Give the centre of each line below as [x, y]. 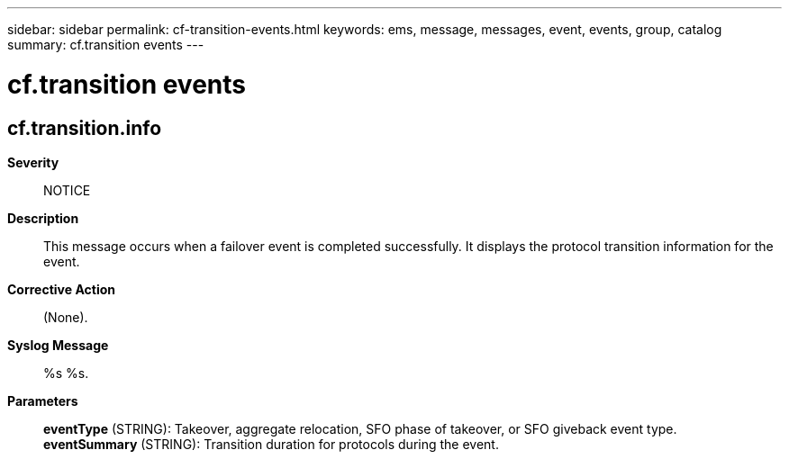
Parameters [43, 400]
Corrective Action [61, 289]
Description [43, 218]
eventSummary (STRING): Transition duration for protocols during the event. [271, 444]
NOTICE [67, 190]
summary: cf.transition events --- [106, 45]
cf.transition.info [85, 128]
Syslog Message [58, 345]
